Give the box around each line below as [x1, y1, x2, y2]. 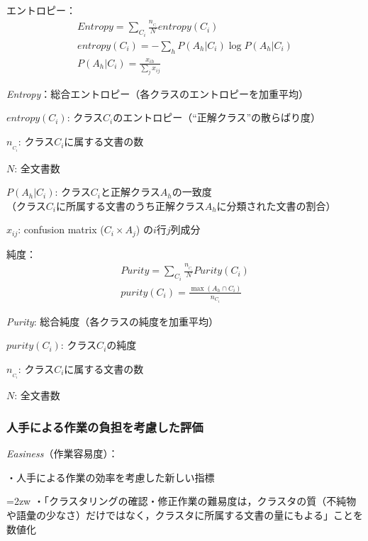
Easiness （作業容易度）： [6, 446, 118, 461]
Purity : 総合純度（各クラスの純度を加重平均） [6, 313, 218, 328]
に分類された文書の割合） [216, 198, 336, 213]
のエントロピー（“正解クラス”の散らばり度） [113, 110, 321, 125]
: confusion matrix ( [18, 222, 104, 237]
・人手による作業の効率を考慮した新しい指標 [6, 469, 215, 484]
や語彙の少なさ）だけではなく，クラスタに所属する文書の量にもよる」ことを [6, 507, 363, 522]
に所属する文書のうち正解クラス [55, 198, 205, 213]
